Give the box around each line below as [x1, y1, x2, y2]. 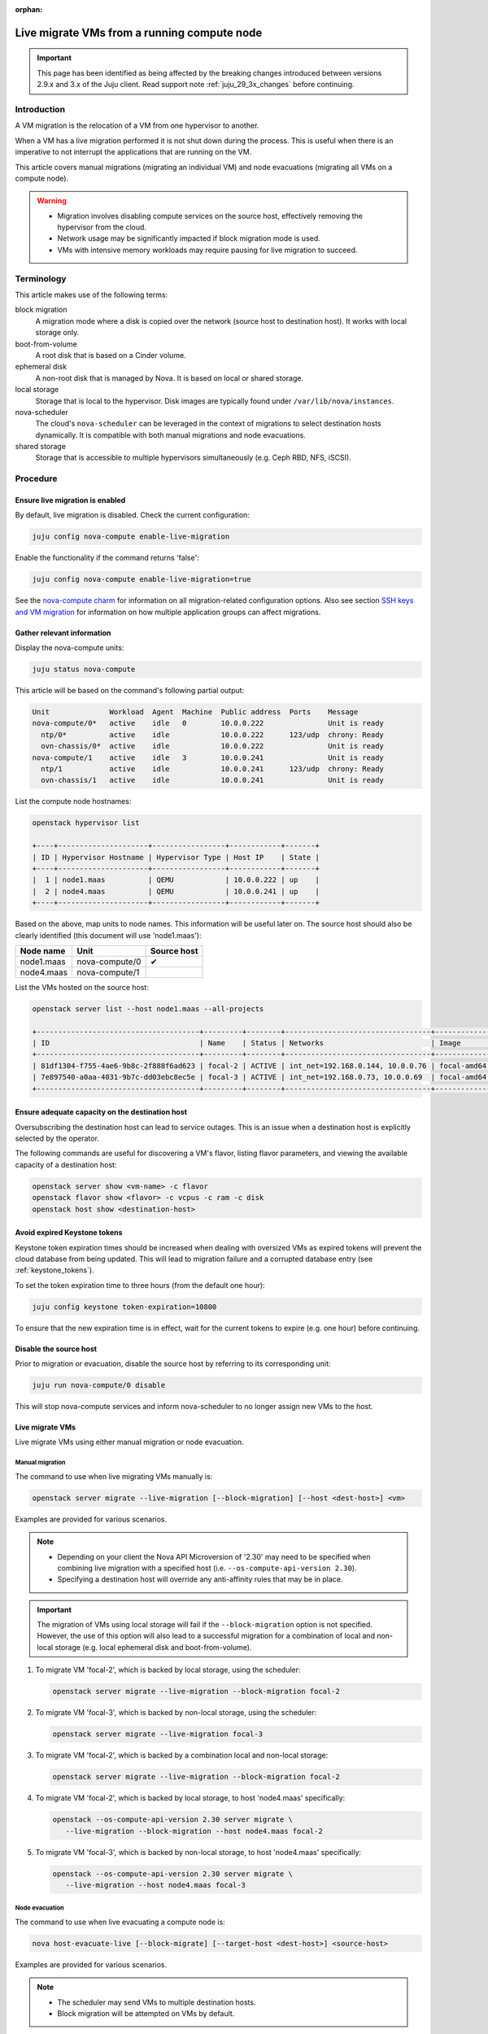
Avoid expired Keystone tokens [15, 1228, 123, 1237]
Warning [37, 196, 67, 206]
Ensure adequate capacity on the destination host [15, 1107, 187, 1117]
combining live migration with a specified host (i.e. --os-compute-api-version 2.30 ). [57, 1563, 357, 1573]
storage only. [35, 328, 80, 338]
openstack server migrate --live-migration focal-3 [52, 1730, 264, 1739]
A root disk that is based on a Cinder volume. [35, 350, 186, 360]
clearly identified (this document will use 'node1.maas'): [15, 930, 202, 940]
